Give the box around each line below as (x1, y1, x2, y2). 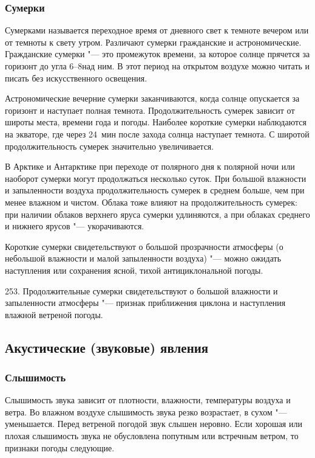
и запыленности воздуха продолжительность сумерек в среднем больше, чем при (5, 184, 305, 196)
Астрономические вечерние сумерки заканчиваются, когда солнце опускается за (5, 92, 300, 105)
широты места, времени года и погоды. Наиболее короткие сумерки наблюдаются (5, 116, 307, 128)
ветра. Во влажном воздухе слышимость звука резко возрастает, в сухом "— (5, 405, 287, 418)
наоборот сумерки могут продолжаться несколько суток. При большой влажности (5, 172, 307, 184)
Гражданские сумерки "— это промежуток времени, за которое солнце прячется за (5, 47, 310, 60)
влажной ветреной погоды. (5, 308, 103, 321)
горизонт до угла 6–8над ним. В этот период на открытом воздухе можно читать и (5, 60, 310, 72)
